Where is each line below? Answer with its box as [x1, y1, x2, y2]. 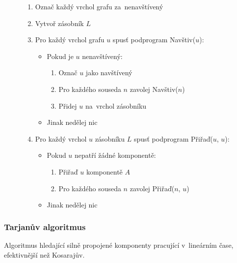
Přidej [58, 100, 77, 111]
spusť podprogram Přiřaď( [133, 133, 213, 144]
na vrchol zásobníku [85, 100, 147, 111]
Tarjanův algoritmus [4, 220, 86, 233]
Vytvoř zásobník [35, 18, 84, 28]
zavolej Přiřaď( [130, 183, 175, 193]
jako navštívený [85, 67, 132, 78]
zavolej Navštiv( [130, 84, 178, 94]
